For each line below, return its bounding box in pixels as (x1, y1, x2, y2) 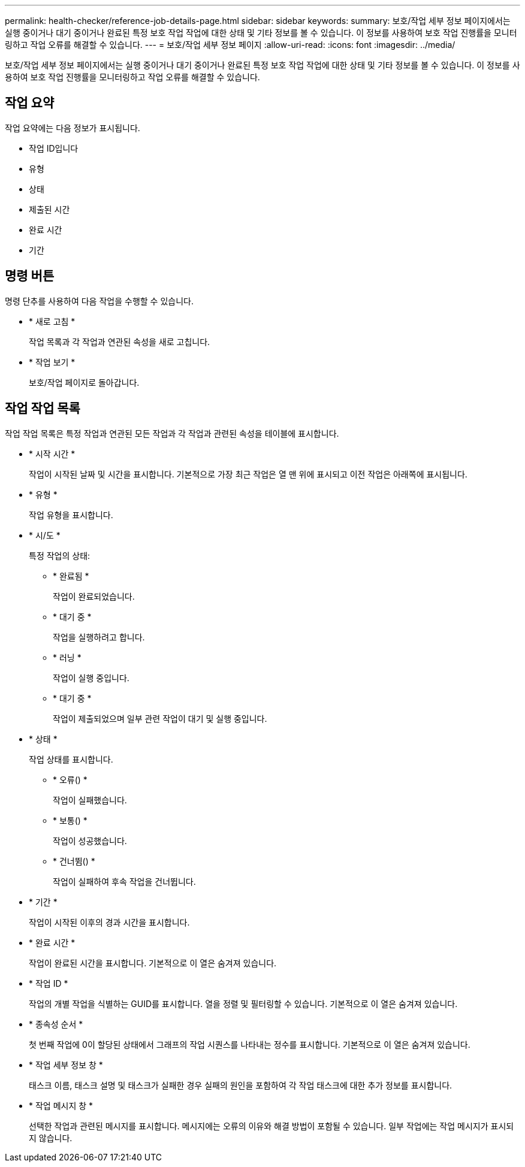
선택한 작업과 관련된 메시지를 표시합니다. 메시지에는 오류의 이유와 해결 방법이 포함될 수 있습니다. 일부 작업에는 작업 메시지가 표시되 (29, 1120, 514, 1131)
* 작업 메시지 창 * (29, 1100, 93, 1111)
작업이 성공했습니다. (53, 835, 127, 846)
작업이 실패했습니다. (53, 794, 127, 805)
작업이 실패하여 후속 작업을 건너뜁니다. (53, 876, 196, 887)
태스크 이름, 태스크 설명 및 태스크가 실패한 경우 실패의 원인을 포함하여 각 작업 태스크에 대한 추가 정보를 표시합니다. (29, 1080, 452, 1090)
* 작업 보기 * (29, 356, 76, 367)
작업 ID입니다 (29, 143, 79, 153)
